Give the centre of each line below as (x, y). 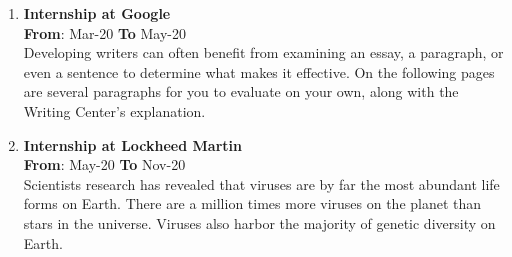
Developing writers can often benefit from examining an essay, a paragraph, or (263, 52)
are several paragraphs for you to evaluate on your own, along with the (241, 91)
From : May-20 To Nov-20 (104, 164)
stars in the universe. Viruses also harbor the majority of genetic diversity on (259, 222)
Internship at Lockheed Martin (132, 144)
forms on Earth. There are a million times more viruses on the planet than (252, 203)
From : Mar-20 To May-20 (104, 32)
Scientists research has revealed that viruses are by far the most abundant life (261, 183)
